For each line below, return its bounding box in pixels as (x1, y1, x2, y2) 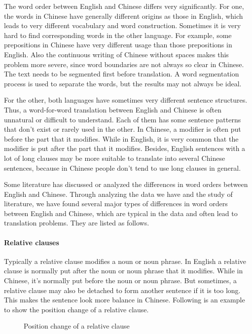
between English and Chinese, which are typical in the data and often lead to (4, 208, 238, 218)
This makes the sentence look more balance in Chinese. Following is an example (4, 295, 245, 305)
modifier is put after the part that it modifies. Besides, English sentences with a (4, 143, 246, 153)
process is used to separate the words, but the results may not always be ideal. (4, 78, 242, 88)
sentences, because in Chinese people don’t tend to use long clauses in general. (4, 162, 241, 173)
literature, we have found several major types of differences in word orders (4, 198, 228, 209)
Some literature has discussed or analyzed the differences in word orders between (4, 179, 248, 189)
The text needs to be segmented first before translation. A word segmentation (4, 69, 239, 79)
